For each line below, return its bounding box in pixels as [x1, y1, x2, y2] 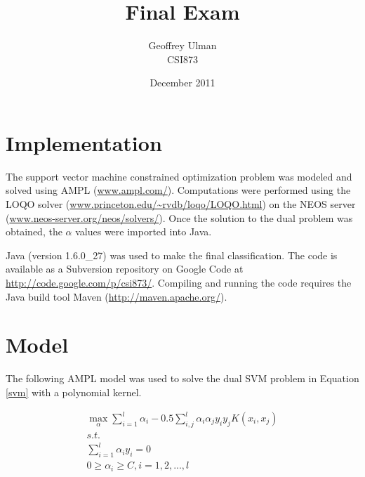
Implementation [6, 128, 162, 157]
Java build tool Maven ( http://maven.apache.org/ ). [6, 289, 227, 303]
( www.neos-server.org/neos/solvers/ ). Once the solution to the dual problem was [6, 210, 353, 225]
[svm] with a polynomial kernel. [6, 384, 142, 399]
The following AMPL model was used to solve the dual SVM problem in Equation [6, 371, 359, 386]
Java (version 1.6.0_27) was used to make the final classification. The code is [6, 247, 338, 262]
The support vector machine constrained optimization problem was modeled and [6, 169, 352, 183]
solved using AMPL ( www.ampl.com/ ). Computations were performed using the [6, 183, 351, 197]
